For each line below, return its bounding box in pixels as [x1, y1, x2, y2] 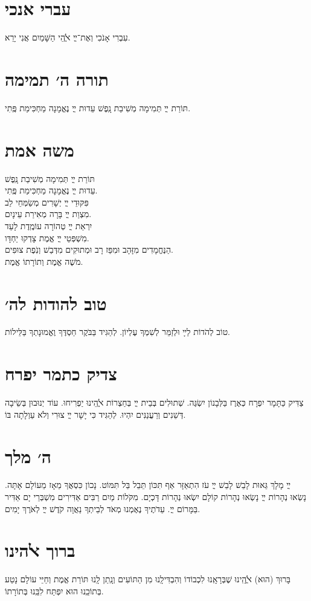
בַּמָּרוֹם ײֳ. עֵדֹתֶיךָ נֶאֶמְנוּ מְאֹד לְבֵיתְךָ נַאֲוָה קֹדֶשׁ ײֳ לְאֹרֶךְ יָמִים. [5, 502, 200, 515]
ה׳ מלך [5, 443, 51, 468]
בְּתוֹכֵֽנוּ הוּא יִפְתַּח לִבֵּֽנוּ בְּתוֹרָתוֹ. [5, 584, 104, 597]
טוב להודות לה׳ [5, 290, 107, 315]
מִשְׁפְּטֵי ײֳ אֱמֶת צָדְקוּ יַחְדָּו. [5, 231, 89, 244]
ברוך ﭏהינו [5, 538, 75, 562]
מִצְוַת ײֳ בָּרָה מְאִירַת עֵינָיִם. [5, 207, 92, 220]
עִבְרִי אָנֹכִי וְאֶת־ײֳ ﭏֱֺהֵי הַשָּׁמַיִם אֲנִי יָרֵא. [5, 31, 130, 44]
